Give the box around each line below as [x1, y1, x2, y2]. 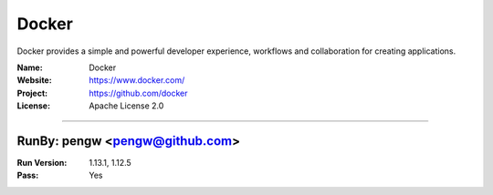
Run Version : [16, 158, 68, 169]
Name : [16, 62, 43, 73]
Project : [16, 87, 48, 98]
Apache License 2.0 [89, 100, 164, 111]
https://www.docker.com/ [89, 75, 185, 86]
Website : [16, 75, 52, 86]
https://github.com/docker [89, 87, 188, 98]
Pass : [16, 169, 39, 181]
